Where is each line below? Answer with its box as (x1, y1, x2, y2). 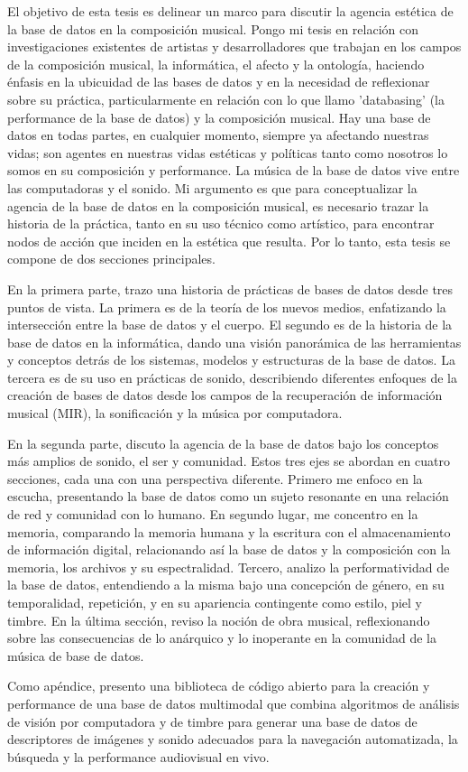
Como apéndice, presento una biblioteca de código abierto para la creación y (7, 676, 430, 695)
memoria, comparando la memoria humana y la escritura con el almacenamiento (7, 522, 451, 541)
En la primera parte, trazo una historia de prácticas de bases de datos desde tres (7, 279, 454, 298)
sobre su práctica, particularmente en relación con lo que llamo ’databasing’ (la (7, 89, 445, 108)
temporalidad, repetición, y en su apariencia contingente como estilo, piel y (7, 593, 422, 611)
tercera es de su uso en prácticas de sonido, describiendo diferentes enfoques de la (7, 367, 457, 386)
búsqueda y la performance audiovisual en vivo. (7, 747, 270, 766)
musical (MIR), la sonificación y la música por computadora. (7, 404, 343, 423)
